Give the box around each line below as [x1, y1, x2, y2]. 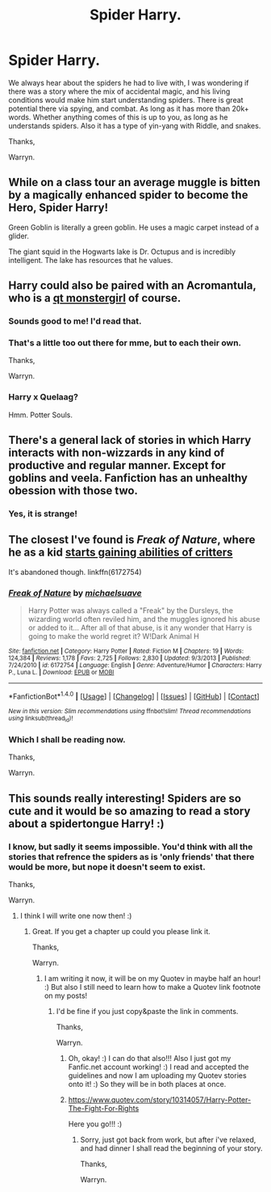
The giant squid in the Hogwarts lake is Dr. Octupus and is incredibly [8, 247, 236, 256]
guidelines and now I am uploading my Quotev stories [68, 1071, 248, 1080]
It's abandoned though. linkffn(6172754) [8, 567, 143, 577]
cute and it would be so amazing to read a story [8, 804, 251, 818]
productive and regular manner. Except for [8, 459, 226, 472]
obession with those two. [8, 484, 139, 498]
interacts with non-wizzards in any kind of [8, 446, 225, 460]
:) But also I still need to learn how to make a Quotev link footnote [44, 983, 261, 992]
